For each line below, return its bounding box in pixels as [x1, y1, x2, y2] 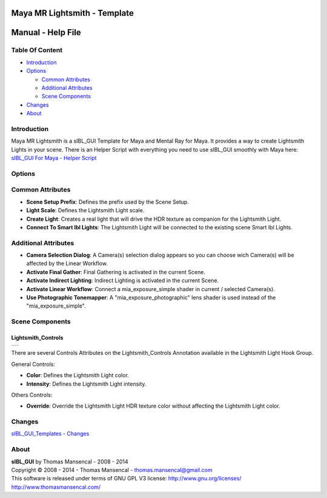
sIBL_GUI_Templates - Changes [11, 430, 90, 437]
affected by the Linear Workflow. [26, 260, 108, 267]
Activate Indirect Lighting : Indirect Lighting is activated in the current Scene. [26, 277, 219, 284]
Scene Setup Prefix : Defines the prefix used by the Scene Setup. [26, 198, 189, 206]
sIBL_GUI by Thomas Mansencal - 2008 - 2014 [11, 458, 128, 465]
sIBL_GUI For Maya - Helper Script [11, 155, 97, 162]
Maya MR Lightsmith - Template [11, 8, 134, 18]
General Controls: [11, 360, 56, 368]
